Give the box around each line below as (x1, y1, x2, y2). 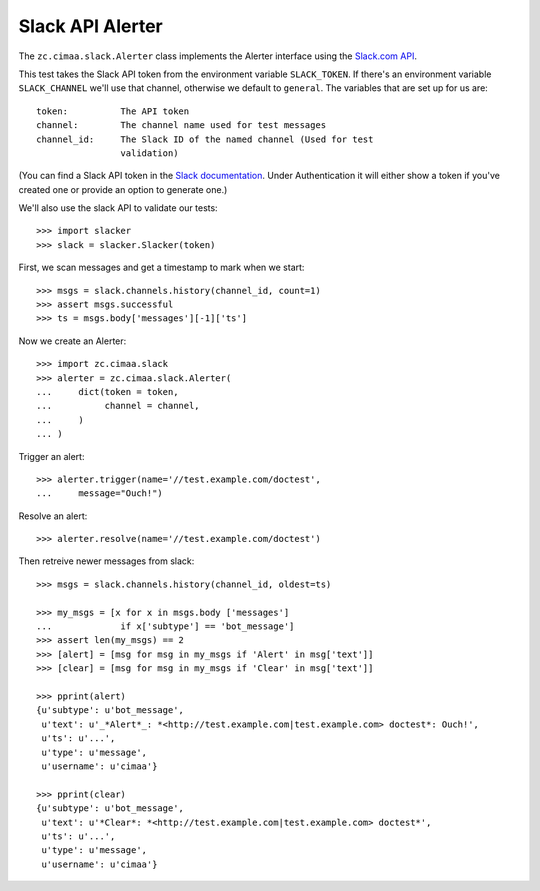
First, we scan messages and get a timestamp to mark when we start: (18, 261, 305, 274)
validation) (120, 147, 179, 159)
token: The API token (36, 105, 190, 117)
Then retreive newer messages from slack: (18, 555, 195, 567)
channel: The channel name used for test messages (36, 120, 327, 131)
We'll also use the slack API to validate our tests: (18, 202, 219, 214)
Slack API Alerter (18, 15, 164, 37)
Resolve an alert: (18, 510, 88, 522)
